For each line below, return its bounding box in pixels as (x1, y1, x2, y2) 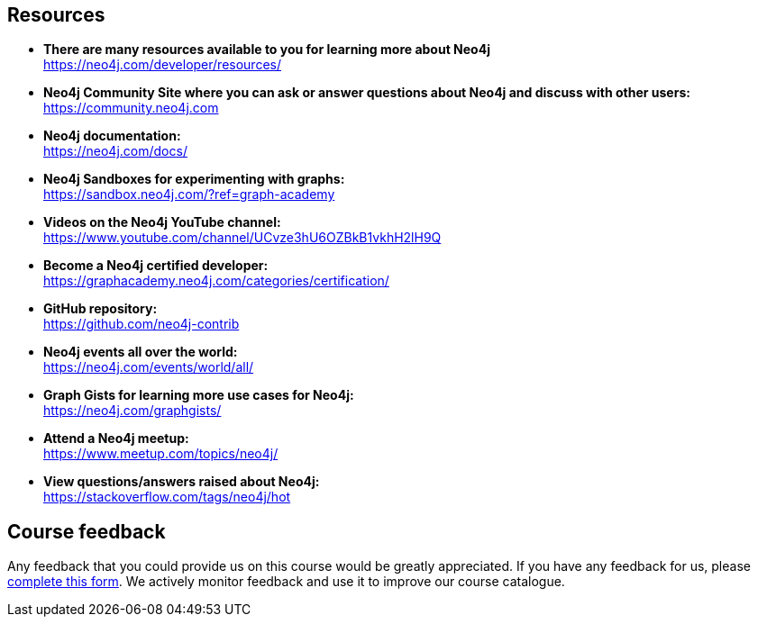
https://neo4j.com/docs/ (43, 143, 187, 159)
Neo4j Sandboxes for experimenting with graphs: (43, 171, 345, 187)
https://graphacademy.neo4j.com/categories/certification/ (43, 273, 389, 289)
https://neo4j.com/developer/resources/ (43, 57, 281, 73)
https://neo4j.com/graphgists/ (43, 402, 222, 419)
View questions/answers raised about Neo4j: (43, 474, 320, 490)
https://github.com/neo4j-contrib (43, 316, 240, 332)
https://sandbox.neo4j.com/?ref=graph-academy (43, 186, 335, 203)
